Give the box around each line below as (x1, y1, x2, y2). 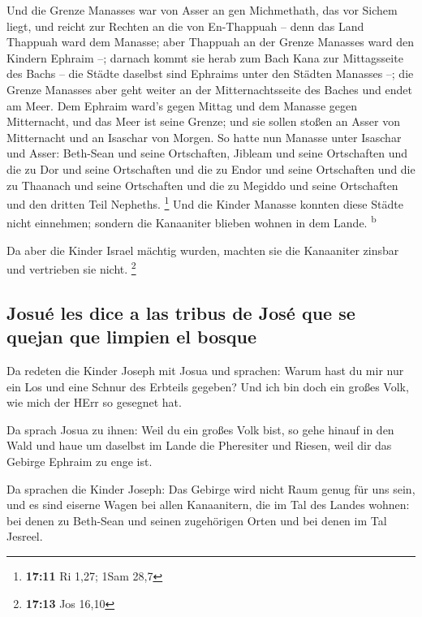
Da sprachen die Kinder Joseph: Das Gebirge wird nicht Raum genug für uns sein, (6, 480, 416, 497)
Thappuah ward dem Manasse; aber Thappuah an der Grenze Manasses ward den (6, 33, 414, 50)
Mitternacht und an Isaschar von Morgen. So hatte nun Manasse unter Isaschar (6, 128, 402, 145)
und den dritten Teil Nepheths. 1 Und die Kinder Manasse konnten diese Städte (6, 193, 403, 212)
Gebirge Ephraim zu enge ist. (6, 453, 153, 470)
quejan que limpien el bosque (6, 324, 256, 349)
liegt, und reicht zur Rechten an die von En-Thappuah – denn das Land (6, 17, 364, 34)
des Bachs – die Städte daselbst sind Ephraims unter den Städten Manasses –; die (6, 65, 414, 82)
